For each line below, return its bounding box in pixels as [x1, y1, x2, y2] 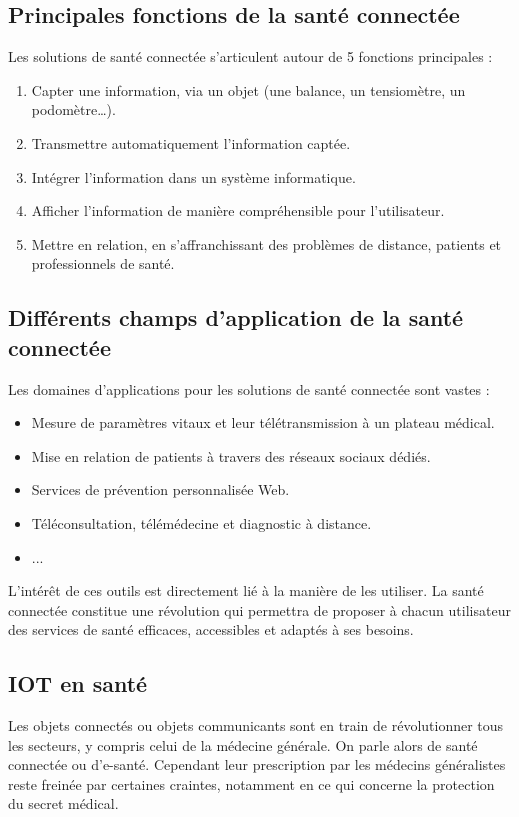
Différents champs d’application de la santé [8, 302, 464, 333]
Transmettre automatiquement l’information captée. [31, 132, 351, 153]
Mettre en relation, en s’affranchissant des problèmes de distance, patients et [31, 233, 502, 254]
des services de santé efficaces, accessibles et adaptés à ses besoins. [8, 619, 414, 640]
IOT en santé [8, 668, 148, 699]
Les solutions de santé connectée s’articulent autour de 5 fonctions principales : [8, 46, 493, 67]
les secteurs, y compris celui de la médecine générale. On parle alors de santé [8, 734, 478, 755]
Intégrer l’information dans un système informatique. [31, 166, 356, 187]
